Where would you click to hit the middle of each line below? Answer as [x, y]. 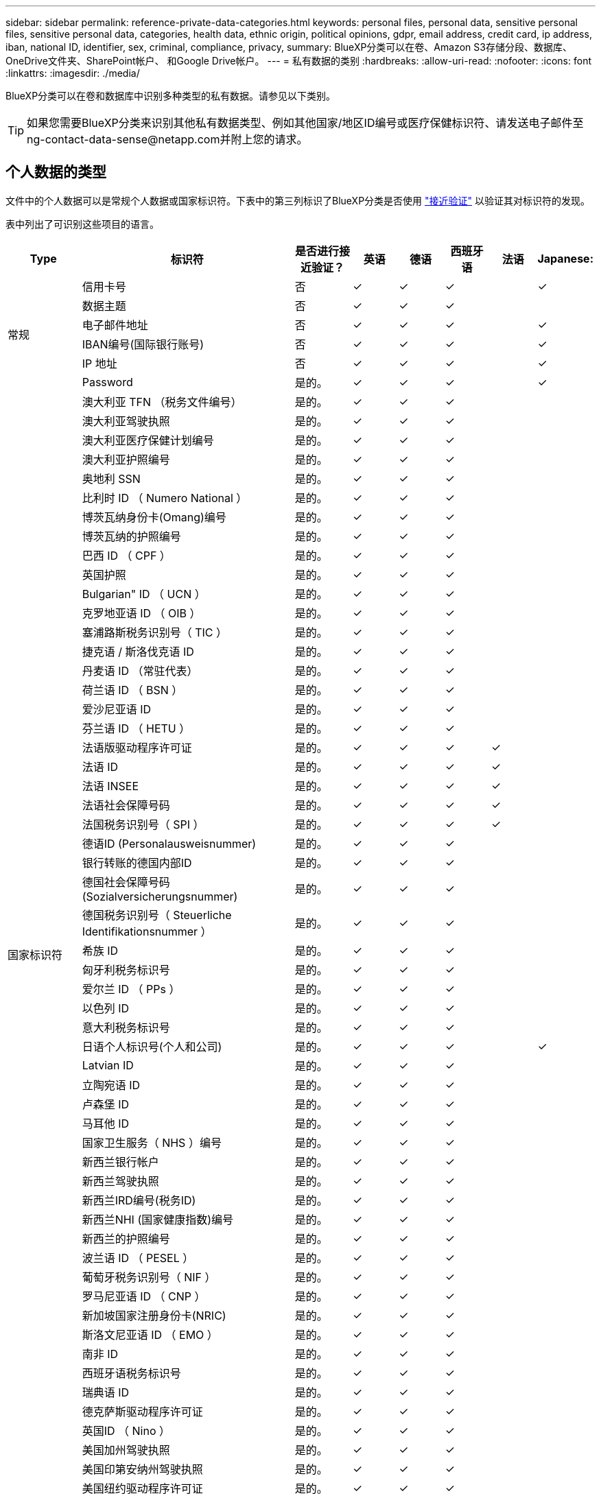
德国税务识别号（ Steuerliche [157, 915]
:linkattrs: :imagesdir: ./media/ [73, 73]
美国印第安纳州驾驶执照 [142, 1469]
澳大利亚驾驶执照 [126, 421]
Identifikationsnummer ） [147, 931]
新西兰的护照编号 [126, 1238]
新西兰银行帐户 [120, 1162]
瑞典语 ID [106, 1392]
